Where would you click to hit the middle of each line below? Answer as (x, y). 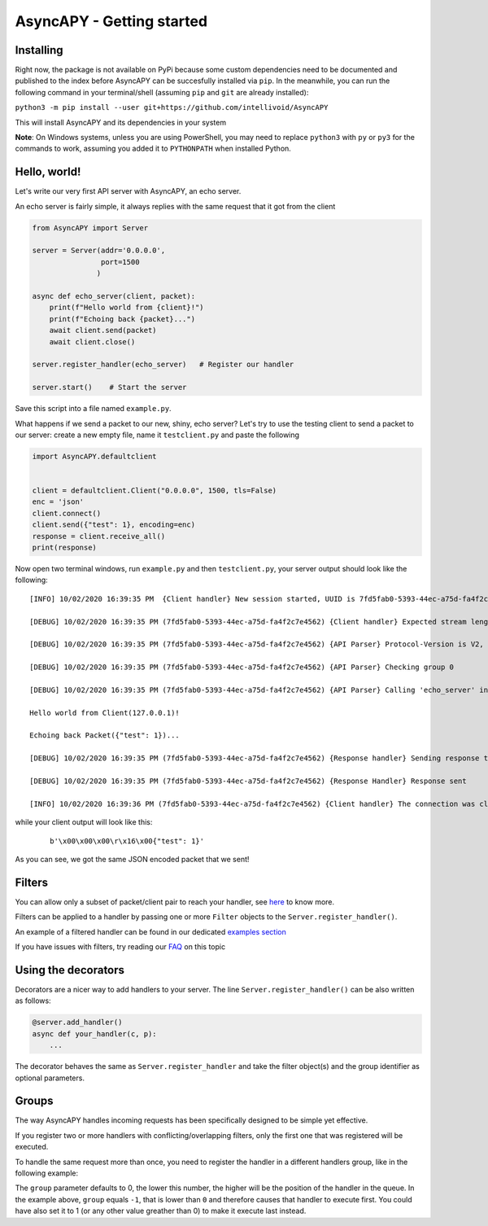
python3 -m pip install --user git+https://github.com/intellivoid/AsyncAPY (172, 107)
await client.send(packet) (103, 331)
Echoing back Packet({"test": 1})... (105, 736)
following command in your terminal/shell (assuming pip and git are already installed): (162, 92)
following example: (47, 1173)
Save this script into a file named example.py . (93, 409)
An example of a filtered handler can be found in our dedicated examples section (150, 931)
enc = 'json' (58, 502)
